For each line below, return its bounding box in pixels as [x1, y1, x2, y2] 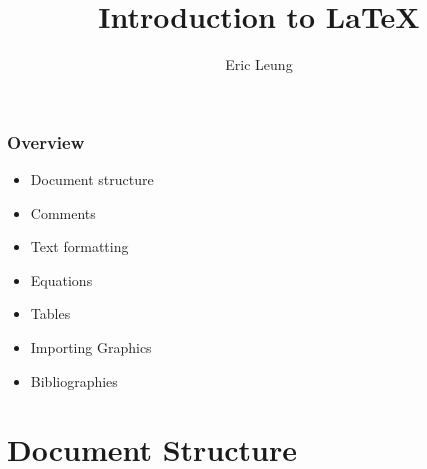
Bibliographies [30, 370, 118, 391]
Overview [7, 129, 85, 154]
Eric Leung [225, 54, 293, 75]
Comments [30, 202, 96, 223]
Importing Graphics [30, 336, 152, 357]
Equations [30, 269, 93, 290]
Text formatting [30, 236, 129, 257]
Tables [30, 303, 71, 324]
